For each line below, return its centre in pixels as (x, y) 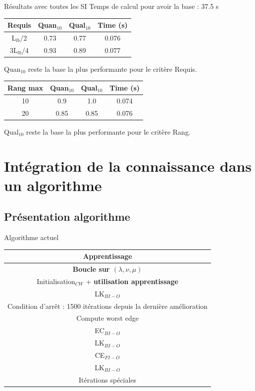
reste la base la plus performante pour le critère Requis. (112, 69)
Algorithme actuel (31, 237)
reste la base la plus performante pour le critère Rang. (108, 131)
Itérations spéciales (107, 379)
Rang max (25, 87)
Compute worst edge (107, 318)
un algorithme (53, 185)
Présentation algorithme (67, 217)
